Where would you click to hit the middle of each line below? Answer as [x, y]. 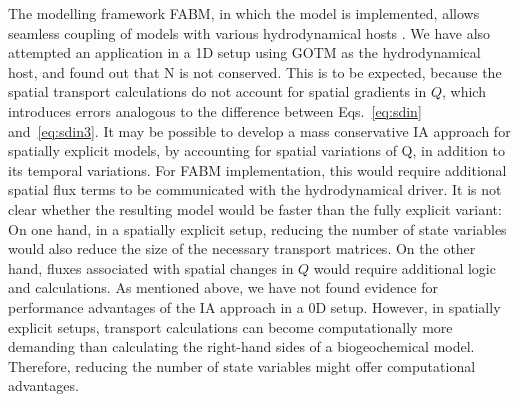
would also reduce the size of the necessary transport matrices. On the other [242, 248]
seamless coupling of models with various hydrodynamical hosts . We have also [249, 32]
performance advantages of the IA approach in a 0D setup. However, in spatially [254, 306]
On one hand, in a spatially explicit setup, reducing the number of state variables [257, 228]
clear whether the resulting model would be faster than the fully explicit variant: [255, 208]
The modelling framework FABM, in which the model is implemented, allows [244, 13]
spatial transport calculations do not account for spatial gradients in [217, 91]
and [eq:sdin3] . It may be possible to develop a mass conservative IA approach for [259, 130]
